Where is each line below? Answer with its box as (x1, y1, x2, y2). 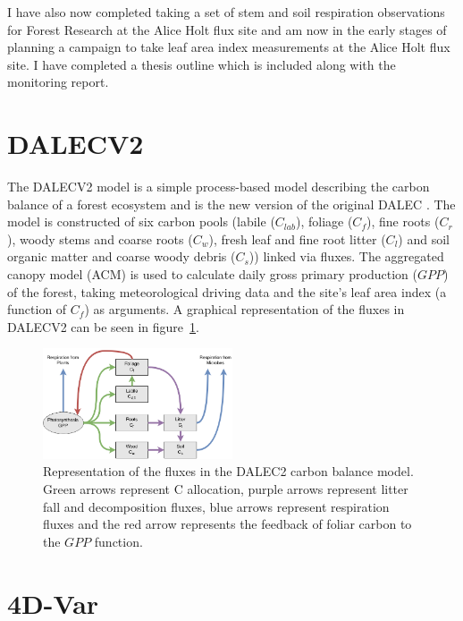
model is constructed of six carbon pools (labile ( (7, 212, 275, 231)
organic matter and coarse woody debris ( (7, 247, 236, 266)
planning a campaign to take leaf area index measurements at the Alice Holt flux (7, 38, 450, 56)
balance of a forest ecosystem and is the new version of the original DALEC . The (7, 194, 456, 213)
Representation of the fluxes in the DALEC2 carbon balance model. (43, 462, 414, 481)
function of (7, 300, 67, 319)
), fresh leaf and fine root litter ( (208, 229, 386, 248)
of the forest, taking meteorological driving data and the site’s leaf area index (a (7, 282, 447, 301)
